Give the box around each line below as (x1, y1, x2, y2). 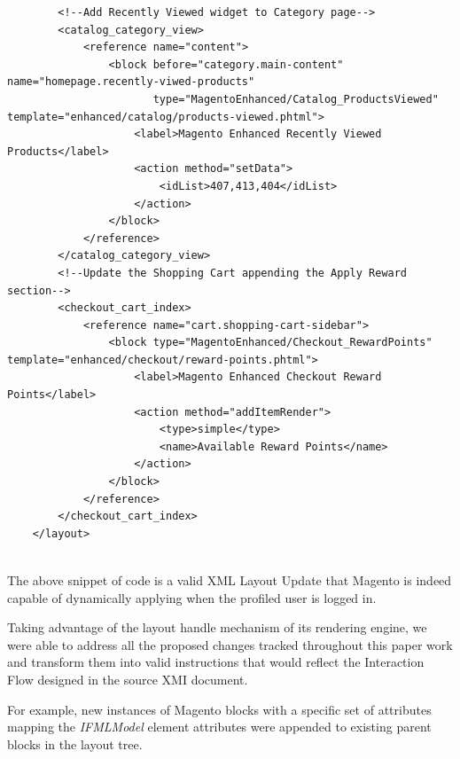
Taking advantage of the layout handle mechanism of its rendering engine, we (7, 618, 427, 637)
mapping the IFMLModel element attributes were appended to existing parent (7, 717, 432, 736)
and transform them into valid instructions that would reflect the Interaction (7, 653, 425, 671)
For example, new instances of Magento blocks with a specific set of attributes (7, 700, 432, 718)
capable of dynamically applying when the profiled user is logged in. (7, 588, 377, 606)
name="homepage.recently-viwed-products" (7, 75, 255, 89)
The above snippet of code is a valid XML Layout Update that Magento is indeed (7, 571, 452, 589)
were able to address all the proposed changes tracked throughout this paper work (7, 635, 453, 653)
